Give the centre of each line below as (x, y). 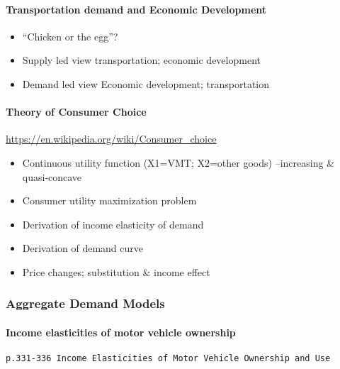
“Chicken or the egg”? (70, 36)
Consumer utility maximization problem (109, 200)
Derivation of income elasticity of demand (113, 224)
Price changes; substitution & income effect (116, 271)
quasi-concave (52, 176)
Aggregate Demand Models (85, 303)
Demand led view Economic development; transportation (146, 83)
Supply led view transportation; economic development (141, 60)
